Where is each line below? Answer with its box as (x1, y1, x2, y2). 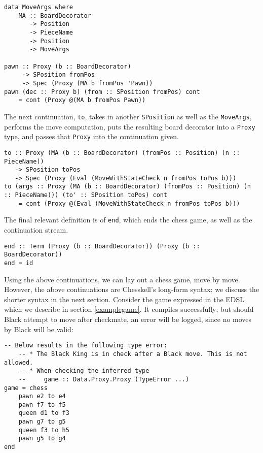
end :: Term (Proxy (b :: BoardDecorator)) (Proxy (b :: (4, 242, 200, 250)
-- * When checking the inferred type (18, 367, 149, 375)
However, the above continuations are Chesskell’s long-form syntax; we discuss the (4, 284, 259, 295)
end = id (4, 260, 33, 267)
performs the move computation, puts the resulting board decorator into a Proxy (4, 121, 255, 132)
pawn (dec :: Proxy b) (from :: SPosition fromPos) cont (4, 88, 200, 95)
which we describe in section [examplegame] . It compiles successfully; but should (4, 304, 254, 314)
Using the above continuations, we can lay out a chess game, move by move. (4, 274, 240, 284)
